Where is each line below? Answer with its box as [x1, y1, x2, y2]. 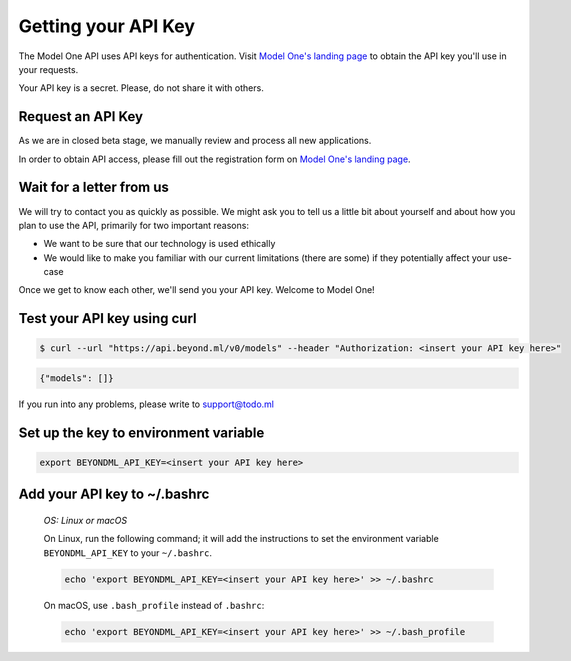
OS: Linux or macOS [43, 515, 128, 527]
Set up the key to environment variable [18, 424, 265, 441]
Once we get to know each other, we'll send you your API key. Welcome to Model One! [18, 284, 375, 296]
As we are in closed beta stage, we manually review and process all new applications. [18, 135, 372, 147]
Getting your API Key [18, 15, 195, 37]
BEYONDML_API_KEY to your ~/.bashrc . [43, 546, 212, 559]
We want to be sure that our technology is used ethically [43, 238, 276, 250]
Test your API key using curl [18, 310, 197, 327]
